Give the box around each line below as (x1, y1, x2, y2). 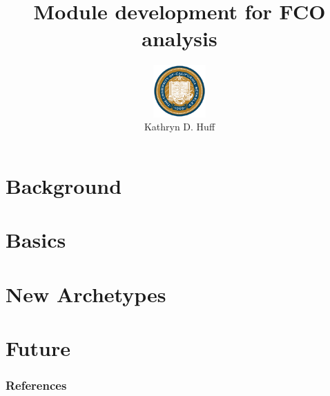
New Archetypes (6, 279, 166, 308)
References (6, 377, 67, 394)
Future (6, 334, 70, 362)
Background (6, 172, 122, 200)
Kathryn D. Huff (144, 119, 215, 134)
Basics (6, 226, 66, 254)
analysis (142, 24, 217, 52)
